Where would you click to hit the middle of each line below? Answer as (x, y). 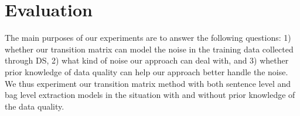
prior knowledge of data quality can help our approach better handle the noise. (146, 71)
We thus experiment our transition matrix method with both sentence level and (148, 83)
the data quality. (35, 106)
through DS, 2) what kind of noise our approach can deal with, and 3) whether (147, 60)
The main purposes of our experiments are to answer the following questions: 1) (148, 38)
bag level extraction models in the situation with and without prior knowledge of (150, 95)
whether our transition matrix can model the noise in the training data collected (149, 49)
